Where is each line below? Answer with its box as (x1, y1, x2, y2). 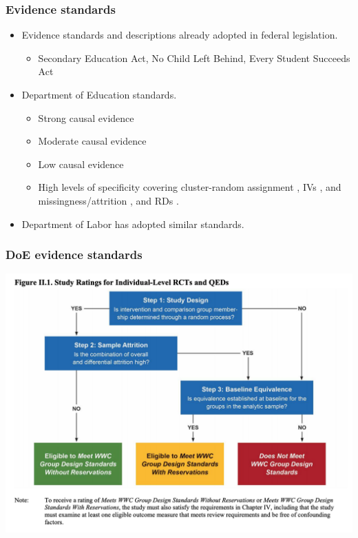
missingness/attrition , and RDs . (38, 193, 179, 207)
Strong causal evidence (38, 110, 134, 125)
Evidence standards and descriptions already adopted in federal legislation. (21, 28, 338, 42)
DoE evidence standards (6, 246, 143, 263)
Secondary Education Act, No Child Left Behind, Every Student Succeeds (38, 50, 350, 65)
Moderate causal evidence (38, 134, 147, 148)
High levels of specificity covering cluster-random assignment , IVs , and (38, 180, 341, 194)
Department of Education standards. (21, 87, 177, 101)
